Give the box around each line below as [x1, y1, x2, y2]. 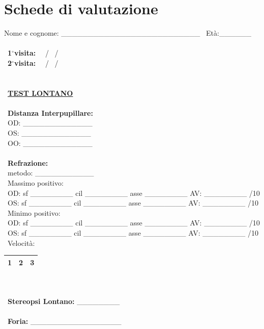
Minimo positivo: [7, 207, 61, 218]
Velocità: [7, 237, 35, 248]
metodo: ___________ [7, 167, 94, 178]
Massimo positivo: [7, 178, 64, 188]
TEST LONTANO [8, 87, 73, 98]
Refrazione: [8, 157, 48, 168]
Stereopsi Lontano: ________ [8, 295, 120, 306]
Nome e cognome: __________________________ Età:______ [4, 28, 251, 38]
